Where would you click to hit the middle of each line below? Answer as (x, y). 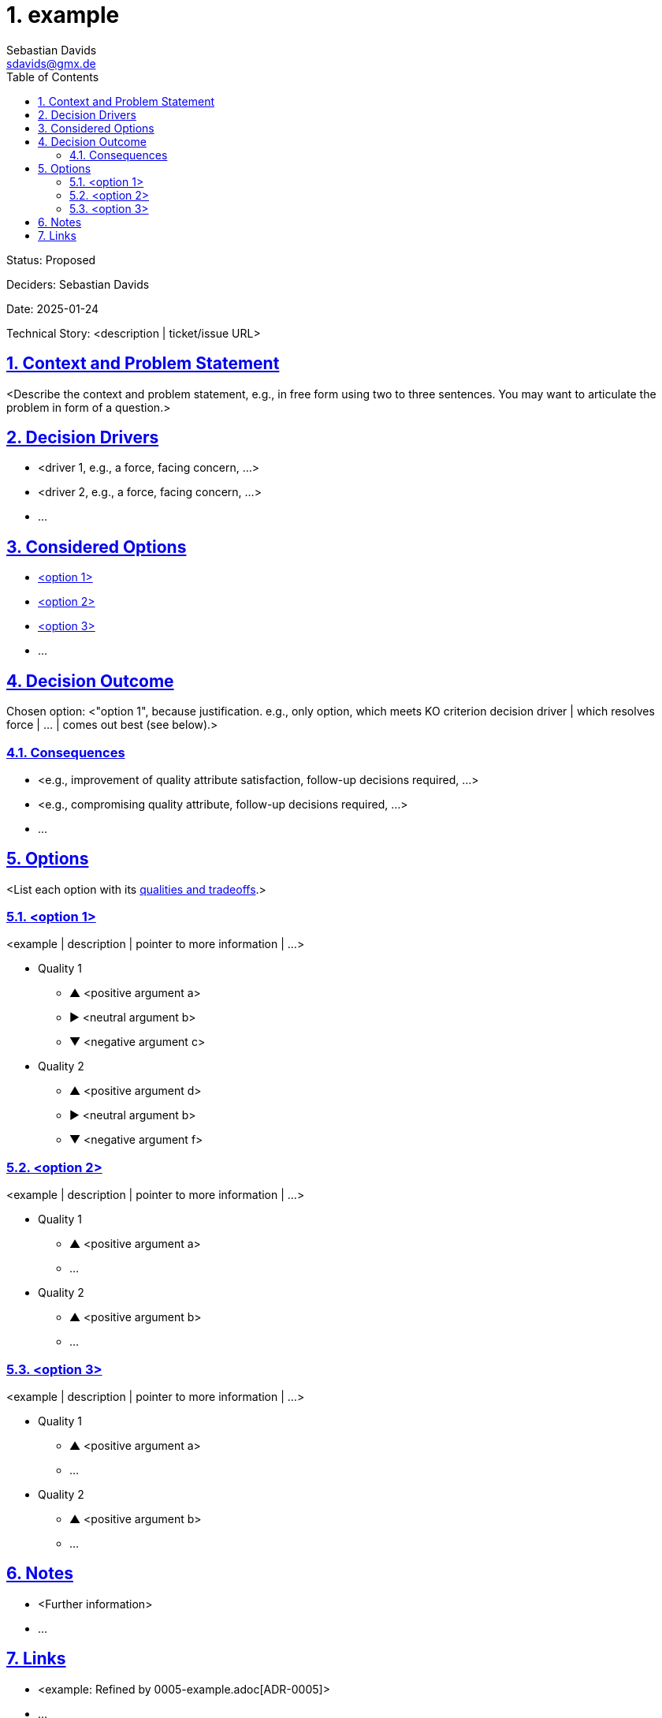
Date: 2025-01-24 (53, 308)
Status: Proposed (51, 260)
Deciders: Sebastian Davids (78, 284)
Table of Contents (53, 77)
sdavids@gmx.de (51, 63)
